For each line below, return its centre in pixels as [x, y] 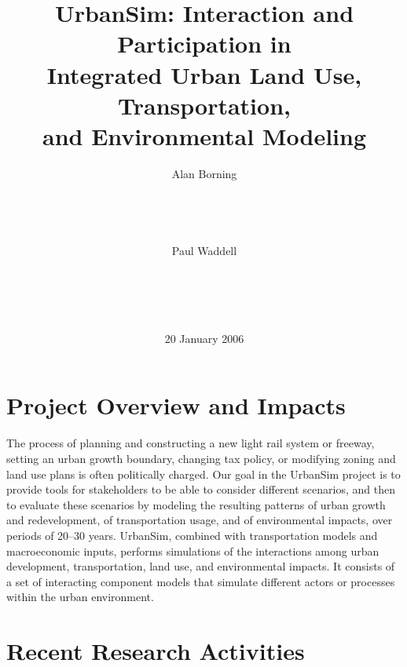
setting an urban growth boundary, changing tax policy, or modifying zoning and [201, 458]
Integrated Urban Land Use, [204, 74]
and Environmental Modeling [204, 135]
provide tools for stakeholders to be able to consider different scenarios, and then [201, 489]
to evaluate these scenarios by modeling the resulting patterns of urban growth [196, 504]
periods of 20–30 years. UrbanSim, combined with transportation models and [192, 535]
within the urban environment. [80, 597]
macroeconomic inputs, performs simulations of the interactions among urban [193, 550]
